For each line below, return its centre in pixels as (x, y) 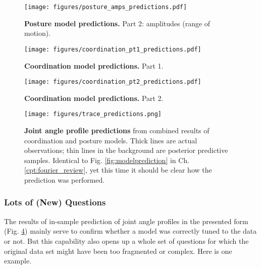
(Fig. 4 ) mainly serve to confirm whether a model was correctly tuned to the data (130, 231)
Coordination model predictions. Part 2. (94, 98)
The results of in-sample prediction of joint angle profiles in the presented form (126, 221)
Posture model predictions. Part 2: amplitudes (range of (117, 23)
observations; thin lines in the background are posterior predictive (126, 150)
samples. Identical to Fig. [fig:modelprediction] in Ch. (107, 160)
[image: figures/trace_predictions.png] (93, 114)
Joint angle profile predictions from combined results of (117, 130)
